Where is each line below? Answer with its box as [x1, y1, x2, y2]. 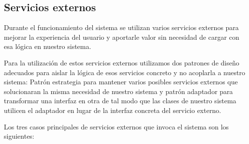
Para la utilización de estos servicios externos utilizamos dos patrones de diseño [4, 57, 239, 67]
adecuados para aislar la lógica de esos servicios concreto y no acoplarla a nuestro [4, 67, 245, 77]
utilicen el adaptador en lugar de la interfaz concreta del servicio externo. [4, 105, 221, 115]
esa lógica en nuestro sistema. [4, 41, 91, 51]
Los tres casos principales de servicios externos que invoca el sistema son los [4, 121, 229, 131]
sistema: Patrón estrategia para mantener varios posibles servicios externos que [4, 77, 238, 87]
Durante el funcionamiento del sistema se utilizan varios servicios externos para [4, 22, 239, 32]
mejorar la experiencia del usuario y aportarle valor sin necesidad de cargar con [4, 32, 239, 42]
